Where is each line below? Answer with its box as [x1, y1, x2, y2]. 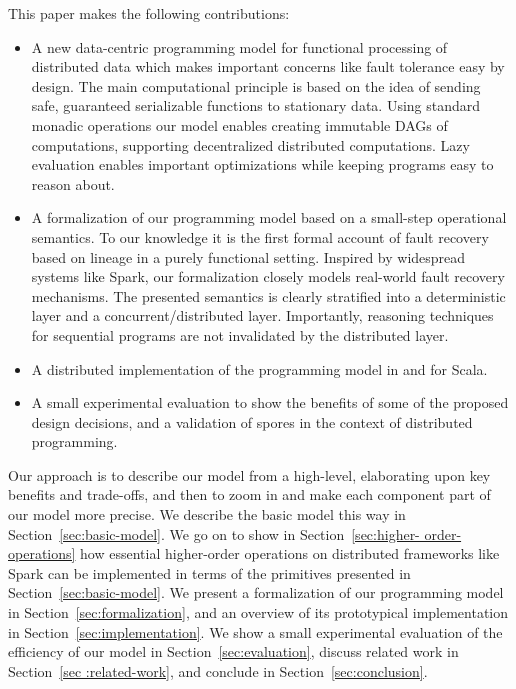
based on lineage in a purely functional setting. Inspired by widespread [31, 246, 466, 267]
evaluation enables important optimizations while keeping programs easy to [31, 154, 494, 175]
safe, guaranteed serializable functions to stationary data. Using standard [31, 95, 481, 116]
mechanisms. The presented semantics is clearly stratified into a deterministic [31, 285, 506, 306]
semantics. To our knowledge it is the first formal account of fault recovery [31, 226, 489, 247]
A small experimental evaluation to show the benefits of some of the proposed [31, 392, 509, 413]
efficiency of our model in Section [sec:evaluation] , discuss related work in [8, 641, 459, 662]
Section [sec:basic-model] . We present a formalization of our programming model [8, 582, 504, 603]
